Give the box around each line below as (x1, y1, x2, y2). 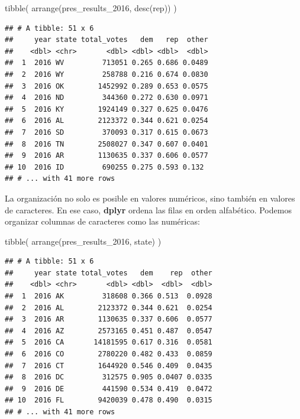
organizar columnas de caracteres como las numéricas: (5, 215, 200, 228)
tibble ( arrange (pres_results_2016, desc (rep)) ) (5, 2, 177, 14)
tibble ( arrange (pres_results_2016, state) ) (5, 235, 162, 247)
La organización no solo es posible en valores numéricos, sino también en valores (5, 191, 295, 204)
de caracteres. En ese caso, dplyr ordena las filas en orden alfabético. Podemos (5, 203, 292, 216)
